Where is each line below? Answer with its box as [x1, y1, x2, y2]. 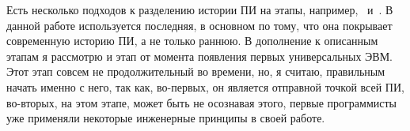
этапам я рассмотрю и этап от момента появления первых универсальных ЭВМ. [6, 47, 393, 64]
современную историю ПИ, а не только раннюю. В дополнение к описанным [6, 32, 378, 49]
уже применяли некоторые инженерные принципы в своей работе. [6, 110, 325, 126]
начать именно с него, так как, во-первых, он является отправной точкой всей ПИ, [6, 78, 404, 95]
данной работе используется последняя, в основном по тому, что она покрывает [6, 17, 393, 33]
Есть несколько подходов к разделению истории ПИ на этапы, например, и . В [6, 2, 393, 17]
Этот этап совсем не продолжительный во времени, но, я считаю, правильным [6, 63, 385, 80]
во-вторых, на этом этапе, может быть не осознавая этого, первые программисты [6, 94, 397, 110]
